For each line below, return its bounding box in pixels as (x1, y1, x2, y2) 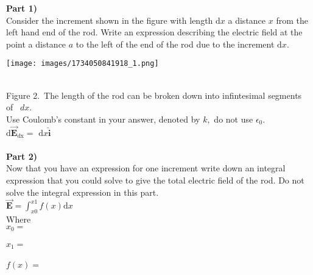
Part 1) (6, 2, 37, 14)
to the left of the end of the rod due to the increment (76, 37, 275, 50)
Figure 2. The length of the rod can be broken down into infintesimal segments (6, 88, 302, 101)
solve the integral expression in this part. (6, 185, 159, 198)
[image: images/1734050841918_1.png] (6, 59, 159, 68)
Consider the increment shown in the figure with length (6, 13, 213, 26)
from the (276, 13, 308, 26)
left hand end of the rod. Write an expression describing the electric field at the (6, 26, 303, 38)
